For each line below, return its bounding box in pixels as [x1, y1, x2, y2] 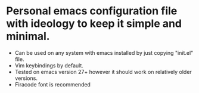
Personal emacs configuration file [6, 4, 178, 18]
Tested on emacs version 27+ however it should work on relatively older [14, 68, 192, 75]
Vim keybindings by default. [14, 61, 83, 69]
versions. [14, 75, 38, 82]
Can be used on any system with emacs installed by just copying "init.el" [14, 49, 194, 56]
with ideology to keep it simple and [6, 17, 182, 30]
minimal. [6, 30, 50, 43]
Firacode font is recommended [14, 80, 91, 88]
